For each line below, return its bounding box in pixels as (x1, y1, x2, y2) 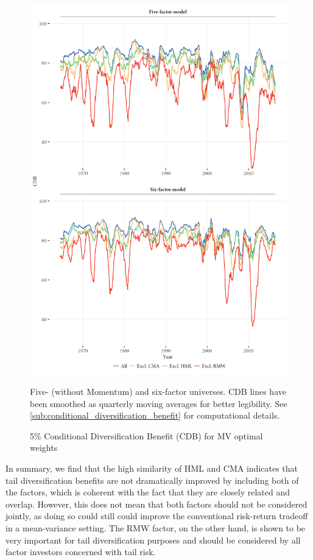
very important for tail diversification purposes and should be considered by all (5, 533, 301, 546)
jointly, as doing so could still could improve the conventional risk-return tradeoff (5, 509, 308, 522)
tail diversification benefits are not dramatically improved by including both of (5, 473, 299, 486)
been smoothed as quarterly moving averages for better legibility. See (30, 397, 287, 409)
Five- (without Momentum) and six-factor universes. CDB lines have (30, 385, 286, 397)
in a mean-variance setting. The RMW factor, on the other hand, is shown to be (5, 521, 306, 534)
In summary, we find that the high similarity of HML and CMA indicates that (5, 461, 298, 474)
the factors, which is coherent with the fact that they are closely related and (5, 486, 290, 498)
